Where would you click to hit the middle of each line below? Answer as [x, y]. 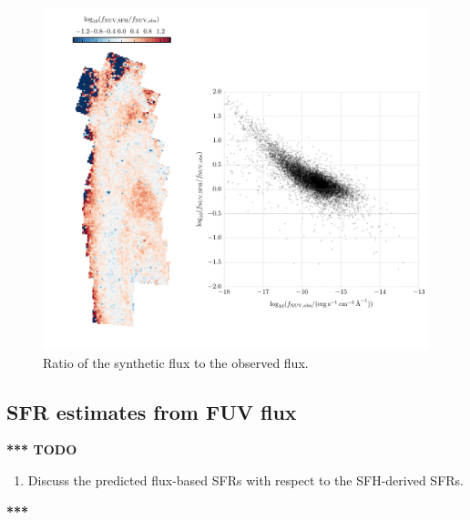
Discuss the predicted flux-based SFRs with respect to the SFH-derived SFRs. [245, 479]
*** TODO [42, 449]
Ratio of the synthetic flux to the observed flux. [176, 362]
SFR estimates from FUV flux [152, 411]
